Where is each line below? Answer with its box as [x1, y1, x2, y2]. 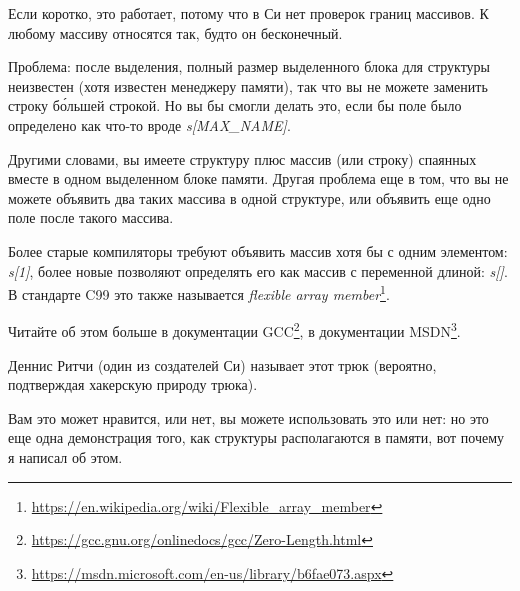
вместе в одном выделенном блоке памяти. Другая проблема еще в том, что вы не [8, 168, 509, 189]
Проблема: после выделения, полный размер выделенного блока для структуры [8, 56, 490, 77]
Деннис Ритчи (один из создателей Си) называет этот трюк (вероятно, [8, 354, 437, 375]
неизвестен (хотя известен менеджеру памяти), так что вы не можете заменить [8, 75, 488, 96]
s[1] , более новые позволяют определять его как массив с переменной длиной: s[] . [8, 260, 508, 281]
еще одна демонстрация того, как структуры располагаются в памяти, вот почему [8, 427, 505, 448]
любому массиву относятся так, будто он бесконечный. [8, 22, 343, 43]
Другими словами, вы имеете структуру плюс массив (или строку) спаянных [8, 148, 477, 169]
